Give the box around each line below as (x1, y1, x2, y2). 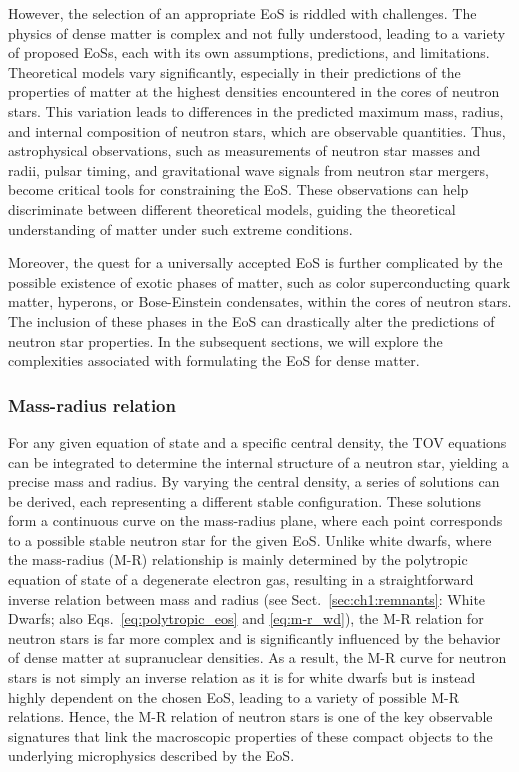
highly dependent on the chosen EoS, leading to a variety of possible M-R (8, 686, 460, 707)
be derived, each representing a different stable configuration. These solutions (8, 490, 482, 511)
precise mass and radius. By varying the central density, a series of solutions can (8, 471, 500, 492)
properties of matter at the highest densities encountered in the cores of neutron (8, 81, 500, 102)
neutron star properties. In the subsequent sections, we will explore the (8, 330, 443, 351)
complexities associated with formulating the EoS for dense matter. (8, 350, 420, 371)
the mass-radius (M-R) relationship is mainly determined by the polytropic (8, 549, 468, 570)
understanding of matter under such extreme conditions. (8, 218, 353, 239)
